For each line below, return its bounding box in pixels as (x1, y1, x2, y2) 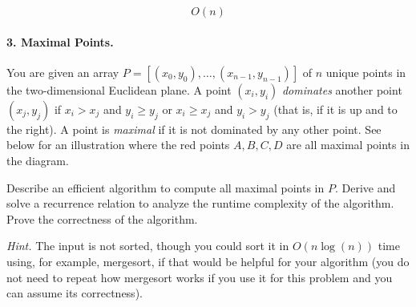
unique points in (325, 63, 406, 80)
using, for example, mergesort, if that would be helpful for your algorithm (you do (6, 252, 410, 269)
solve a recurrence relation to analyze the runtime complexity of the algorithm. (6, 195, 394, 212)
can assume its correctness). (6, 285, 143, 301)
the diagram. (6, 151, 69, 168)
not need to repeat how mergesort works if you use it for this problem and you (6, 269, 393, 285)
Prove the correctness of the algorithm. (6, 210, 198, 227)
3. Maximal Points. (6, 33, 114, 50)
